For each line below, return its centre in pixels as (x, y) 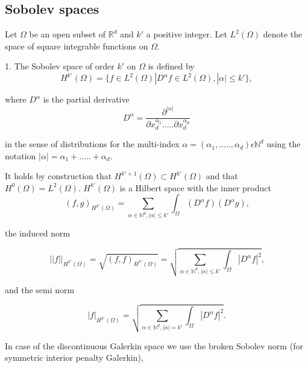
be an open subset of (68, 34)
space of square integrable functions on (77, 46)
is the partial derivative (86, 99)
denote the (283, 34)
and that (222, 176)
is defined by (171, 66)
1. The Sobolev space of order (60, 66)
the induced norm (38, 233)
